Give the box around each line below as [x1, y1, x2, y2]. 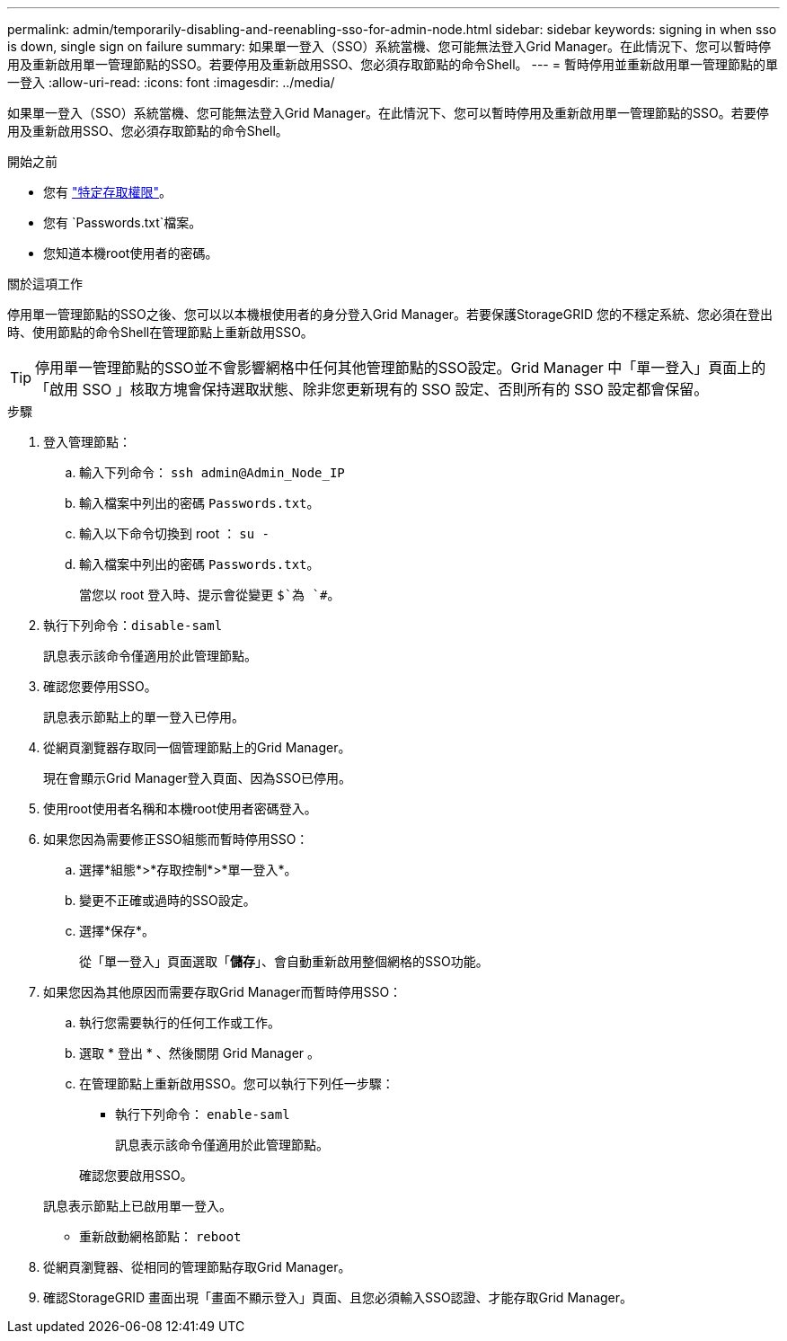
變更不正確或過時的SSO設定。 [79, 893, 256, 908]
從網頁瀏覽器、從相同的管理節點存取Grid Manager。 [43, 1259, 351, 1274]
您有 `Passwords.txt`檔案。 [43, 215, 202, 230]
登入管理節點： [43, 434, 131, 449]
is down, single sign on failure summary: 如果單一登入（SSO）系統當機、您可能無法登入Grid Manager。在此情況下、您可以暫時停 [7, 39, 771, 54]
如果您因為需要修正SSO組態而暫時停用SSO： [43, 831, 309, 847]
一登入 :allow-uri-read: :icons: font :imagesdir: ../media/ [7, 75, 335, 90]
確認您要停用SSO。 [43, 679, 157, 694]
